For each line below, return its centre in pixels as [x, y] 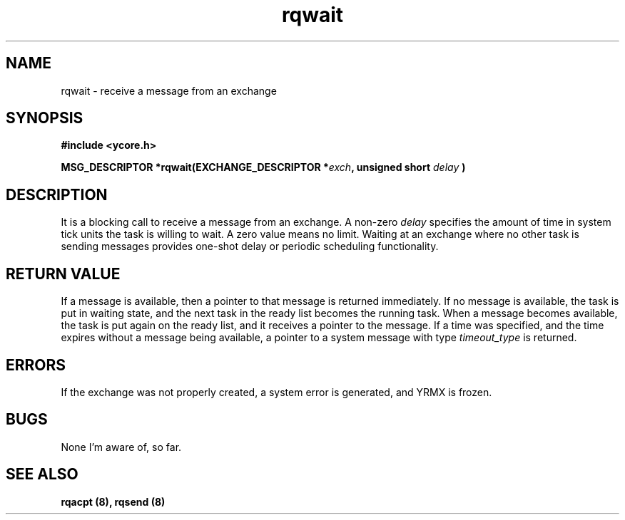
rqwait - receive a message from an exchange [169, 90]
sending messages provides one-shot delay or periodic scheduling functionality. [250, 246]
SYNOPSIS [45, 118]
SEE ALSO [42, 474]
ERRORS [36, 365]
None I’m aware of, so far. [121, 447]
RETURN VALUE [63, 274]
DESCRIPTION [57, 194]
